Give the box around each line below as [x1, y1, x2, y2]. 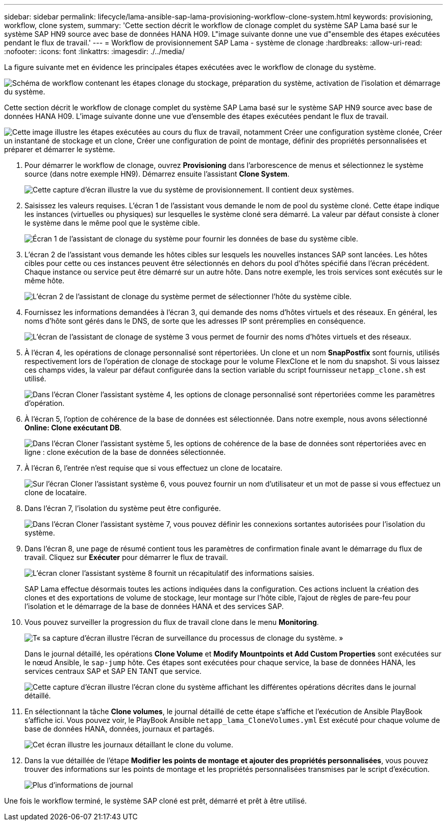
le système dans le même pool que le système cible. [24, 219, 200, 227]
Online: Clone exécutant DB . [24, 423, 122, 432]
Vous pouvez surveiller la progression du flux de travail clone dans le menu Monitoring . [24, 618, 319, 626]
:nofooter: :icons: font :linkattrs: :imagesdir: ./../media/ [4, 47, 185, 56]
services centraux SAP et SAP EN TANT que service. [24, 667, 202, 675]
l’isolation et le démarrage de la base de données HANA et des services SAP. [24, 602, 284, 611]
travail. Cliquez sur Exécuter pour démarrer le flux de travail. [24, 553, 228, 562]
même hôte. [24, 276, 65, 285]
